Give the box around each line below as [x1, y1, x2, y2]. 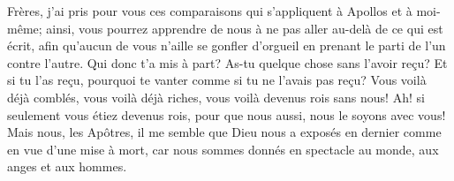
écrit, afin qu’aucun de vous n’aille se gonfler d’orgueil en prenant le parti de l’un [7, 36, 446, 55]
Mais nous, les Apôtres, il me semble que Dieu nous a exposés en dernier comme [7, 123, 442, 141]
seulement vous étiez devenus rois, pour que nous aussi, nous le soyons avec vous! [7, 105, 446, 124]
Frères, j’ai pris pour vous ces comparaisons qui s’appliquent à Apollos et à [7, 2, 412, 19]
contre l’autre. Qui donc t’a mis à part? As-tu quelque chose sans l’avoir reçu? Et [7, 53, 448, 72]
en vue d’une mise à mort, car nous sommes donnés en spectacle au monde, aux [7, 140, 439, 158]
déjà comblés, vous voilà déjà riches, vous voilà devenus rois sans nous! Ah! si [7, 87, 425, 106]
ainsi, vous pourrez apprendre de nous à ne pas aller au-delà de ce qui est [46, 19, 443, 37]
